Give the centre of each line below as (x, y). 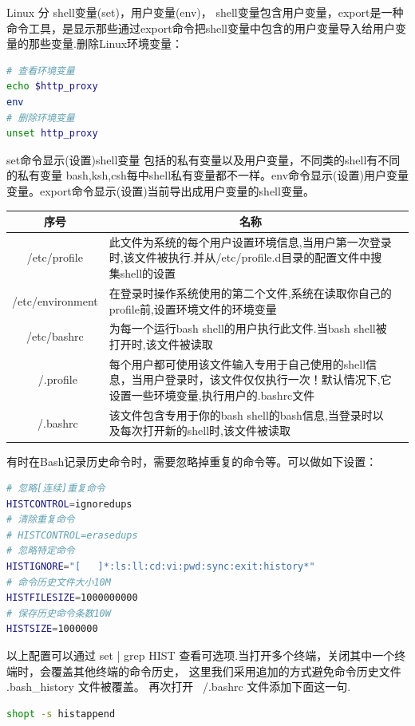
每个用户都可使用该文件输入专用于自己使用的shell (237, 363)
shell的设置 (148, 273)
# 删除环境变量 (41, 118)
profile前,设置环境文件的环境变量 (193, 308)
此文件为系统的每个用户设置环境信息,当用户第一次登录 (250, 241)
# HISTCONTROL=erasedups (72, 535)
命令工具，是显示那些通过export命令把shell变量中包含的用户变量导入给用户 (201, 28)
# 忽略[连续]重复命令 (56, 489)
